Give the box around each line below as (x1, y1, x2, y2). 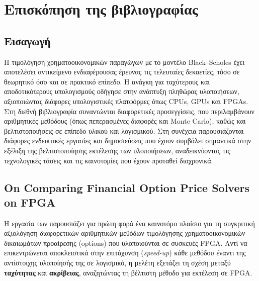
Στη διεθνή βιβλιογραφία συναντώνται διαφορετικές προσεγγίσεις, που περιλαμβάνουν (4, 106, 254, 116)
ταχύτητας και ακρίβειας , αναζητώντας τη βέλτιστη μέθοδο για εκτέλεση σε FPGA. (4, 267, 252, 277)
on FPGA (4, 194, 56, 210)
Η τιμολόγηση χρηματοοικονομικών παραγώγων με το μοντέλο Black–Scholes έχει (4, 56, 245, 67)
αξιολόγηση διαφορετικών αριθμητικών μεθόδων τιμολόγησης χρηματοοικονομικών (4, 228, 245, 238)
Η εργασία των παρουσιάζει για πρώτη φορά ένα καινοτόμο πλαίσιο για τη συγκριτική (4, 218, 255, 228)
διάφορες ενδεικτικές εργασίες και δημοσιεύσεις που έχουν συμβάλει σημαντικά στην (4, 135, 251, 146)
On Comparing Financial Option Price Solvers (4, 179, 249, 195)
